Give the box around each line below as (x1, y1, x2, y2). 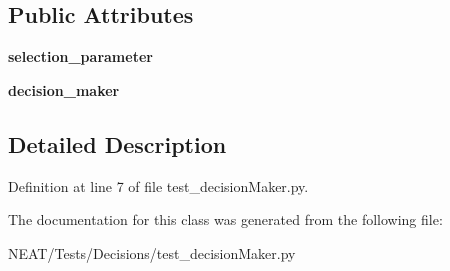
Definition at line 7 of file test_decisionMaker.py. (8, 175, 309, 196)
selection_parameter (8, 46, 153, 67)
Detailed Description (8, 128, 227, 159)
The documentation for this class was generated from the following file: (8, 209, 443, 230)
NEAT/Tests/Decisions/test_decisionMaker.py (8, 242, 296, 263)
